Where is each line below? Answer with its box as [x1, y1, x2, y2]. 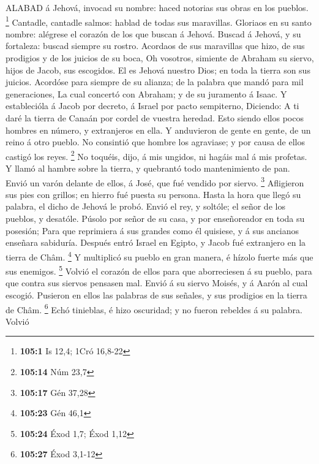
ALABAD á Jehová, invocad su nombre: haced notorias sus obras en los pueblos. [6, 1, 309, 13]
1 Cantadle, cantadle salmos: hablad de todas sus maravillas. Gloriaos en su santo [6, 13, 312, 28]
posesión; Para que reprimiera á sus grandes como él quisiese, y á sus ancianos [6, 224, 299, 237]
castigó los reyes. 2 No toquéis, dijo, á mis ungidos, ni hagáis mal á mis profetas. [6, 148, 307, 162]
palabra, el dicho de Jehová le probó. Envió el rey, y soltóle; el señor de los [6, 200, 285, 213]
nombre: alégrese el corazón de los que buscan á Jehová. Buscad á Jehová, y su [6, 27, 301, 40]
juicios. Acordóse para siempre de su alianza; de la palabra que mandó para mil [6, 75, 304, 88]
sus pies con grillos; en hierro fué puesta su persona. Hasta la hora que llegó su [6, 188, 301, 200]
